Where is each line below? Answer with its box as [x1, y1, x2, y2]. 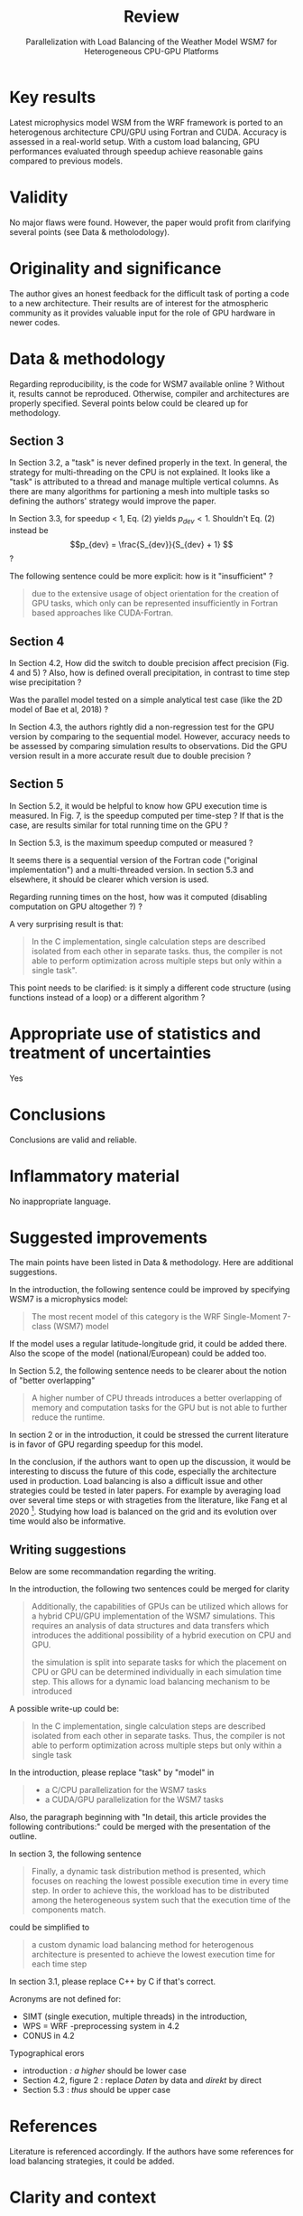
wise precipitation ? [9, 676, 82, 688]
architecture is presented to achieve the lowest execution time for [31, 1948, 276, 1959]
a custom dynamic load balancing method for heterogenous [31, 1939, 254, 1949]
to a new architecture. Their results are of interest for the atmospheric [9, 297, 269, 308]
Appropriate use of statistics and [9, 1023, 262, 1044]
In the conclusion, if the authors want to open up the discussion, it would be [9, 1457, 291, 1468]
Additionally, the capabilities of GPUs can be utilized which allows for [31, 1601, 289, 1611]
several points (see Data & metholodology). [9, 226, 170, 237]
